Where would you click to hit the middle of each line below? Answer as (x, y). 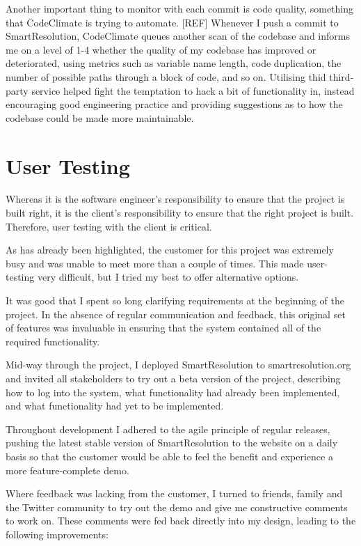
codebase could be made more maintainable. (100, 117)
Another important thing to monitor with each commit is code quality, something (180, 8)
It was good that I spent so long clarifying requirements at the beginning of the (175, 301)
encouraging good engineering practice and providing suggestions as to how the (174, 104)
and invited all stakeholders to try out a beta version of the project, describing (173, 378)
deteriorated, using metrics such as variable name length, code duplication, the (174, 63)
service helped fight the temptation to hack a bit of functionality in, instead (193, 90)
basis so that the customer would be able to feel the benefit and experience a (169, 456)
